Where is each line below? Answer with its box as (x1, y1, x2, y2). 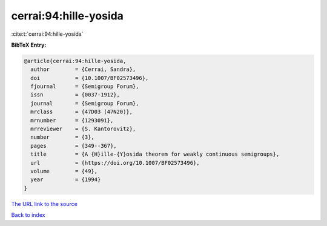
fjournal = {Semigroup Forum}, (30, 83, 139, 90)
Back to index (11, 211, 45, 219)
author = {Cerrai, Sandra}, (30, 66, 136, 73)
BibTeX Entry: (11, 41, 47, 48)
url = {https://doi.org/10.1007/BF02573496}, (30, 159, 200, 166)
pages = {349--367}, (30, 142, 117, 149)
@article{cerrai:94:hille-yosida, (24, 58, 127, 64)
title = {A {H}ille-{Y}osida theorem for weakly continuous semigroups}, (30, 151, 280, 158)
